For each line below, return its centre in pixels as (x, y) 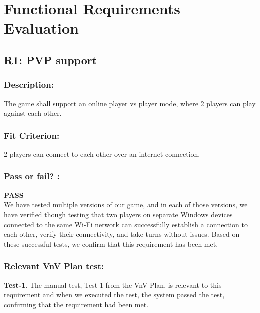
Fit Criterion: (32, 135)
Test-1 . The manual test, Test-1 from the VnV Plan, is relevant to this (113, 285)
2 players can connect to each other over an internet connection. (102, 153)
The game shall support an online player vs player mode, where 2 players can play (130, 103)
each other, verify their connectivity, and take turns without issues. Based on (122, 234)
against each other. (33, 113)
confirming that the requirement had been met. (76, 304)
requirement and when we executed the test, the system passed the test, (114, 295)
